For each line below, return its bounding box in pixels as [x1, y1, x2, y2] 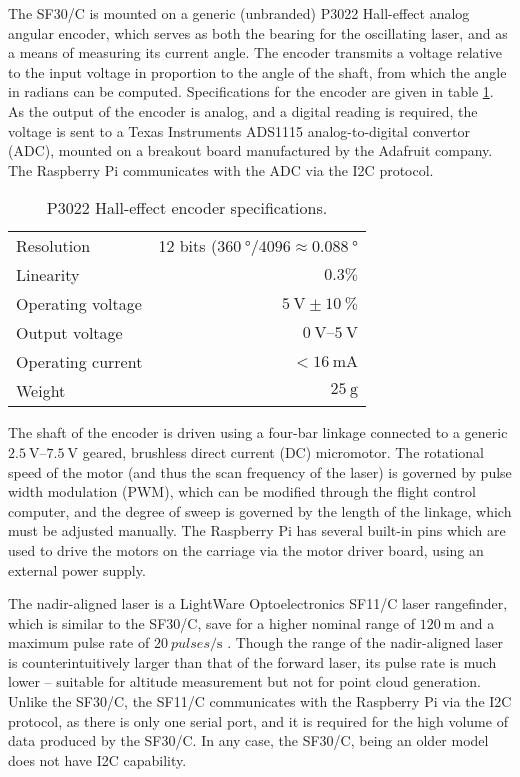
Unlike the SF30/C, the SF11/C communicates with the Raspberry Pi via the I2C [8, 691, 512, 712]
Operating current [16, 350, 143, 374]
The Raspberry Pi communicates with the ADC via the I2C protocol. [8, 159, 434, 180]
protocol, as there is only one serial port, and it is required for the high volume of [8, 710, 508, 731]
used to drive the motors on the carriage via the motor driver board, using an [8, 539, 484, 560]
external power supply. [8, 559, 146, 580]
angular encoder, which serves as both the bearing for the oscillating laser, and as [8, 22, 508, 43]
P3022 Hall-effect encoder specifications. [46, 196, 328, 220]
